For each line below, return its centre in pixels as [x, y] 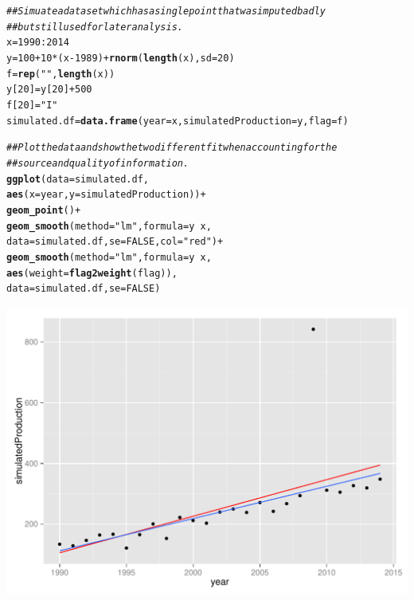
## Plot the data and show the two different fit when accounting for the [172, 148]
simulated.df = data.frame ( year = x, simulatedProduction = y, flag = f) [178, 121]
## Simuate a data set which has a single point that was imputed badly [166, 11]
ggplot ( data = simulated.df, [78, 179]
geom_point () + [44, 210]
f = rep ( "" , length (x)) [61, 74]
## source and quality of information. [98, 163]
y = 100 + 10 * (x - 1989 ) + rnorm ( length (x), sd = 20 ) [121, 58]
